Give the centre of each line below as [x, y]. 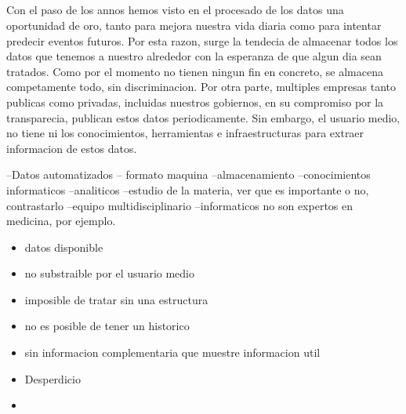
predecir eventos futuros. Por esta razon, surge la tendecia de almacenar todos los [202, 40]
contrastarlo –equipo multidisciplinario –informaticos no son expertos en [180, 205]
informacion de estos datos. [72, 148]
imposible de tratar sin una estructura [116, 299]
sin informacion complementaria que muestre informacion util [172, 352]
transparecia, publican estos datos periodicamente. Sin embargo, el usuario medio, [203, 117]
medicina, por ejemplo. [61, 221]
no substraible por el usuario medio [109, 273]
